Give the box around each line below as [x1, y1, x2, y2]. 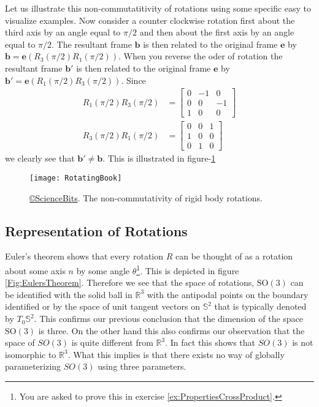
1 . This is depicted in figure [136, 263, 239, 277]
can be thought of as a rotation [175, 250, 293, 263]
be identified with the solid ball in [5, 288, 133, 301]
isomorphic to [5, 348, 56, 360]
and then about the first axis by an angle [139, 26, 294, 39]
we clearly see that [5, 152, 75, 165]
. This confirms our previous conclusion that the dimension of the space [34, 312, 304, 325]
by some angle [76, 264, 130, 277]
